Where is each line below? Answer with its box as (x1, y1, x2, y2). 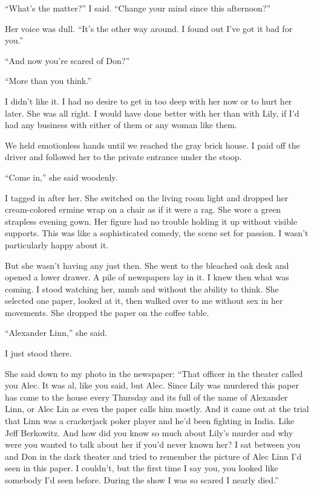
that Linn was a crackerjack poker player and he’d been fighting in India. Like (5, 414, 295, 427)
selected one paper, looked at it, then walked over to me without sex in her (5, 294, 283, 307)
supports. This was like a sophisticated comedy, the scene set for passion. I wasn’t (5, 227, 309, 239)
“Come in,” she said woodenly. (5, 170, 118, 183)
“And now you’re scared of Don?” (5, 54, 130, 66)
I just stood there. (5, 347, 72, 359)
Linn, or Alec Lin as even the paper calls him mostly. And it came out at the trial (5, 402, 309, 415)
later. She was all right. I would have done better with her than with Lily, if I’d (5, 106, 299, 119)
